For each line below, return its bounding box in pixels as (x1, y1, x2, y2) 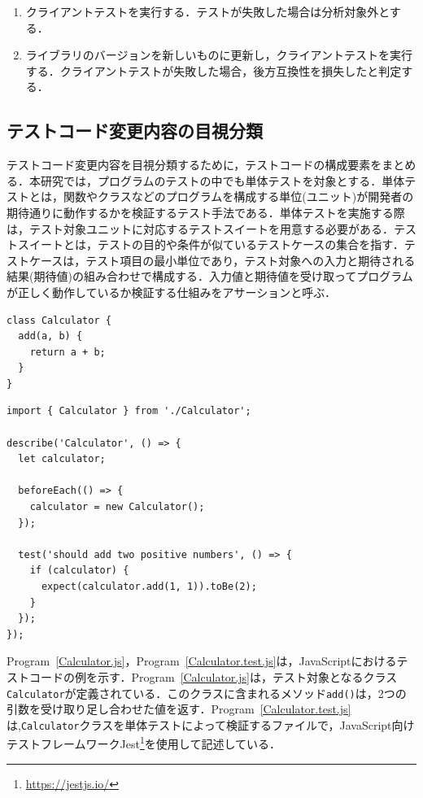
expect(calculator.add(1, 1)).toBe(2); (41, 581, 257, 593)
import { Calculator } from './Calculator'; (7, 405, 251, 417)
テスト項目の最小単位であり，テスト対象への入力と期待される (85, 251, 416, 268)
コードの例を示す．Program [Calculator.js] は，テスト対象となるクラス (28, 668, 398, 685)
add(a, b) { (18, 330, 83, 342)
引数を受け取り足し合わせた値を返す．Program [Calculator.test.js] (7, 700, 351, 717)
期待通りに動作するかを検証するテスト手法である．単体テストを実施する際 (7, 203, 405, 220)
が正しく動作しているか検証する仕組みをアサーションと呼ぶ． (7, 283, 337, 300)
